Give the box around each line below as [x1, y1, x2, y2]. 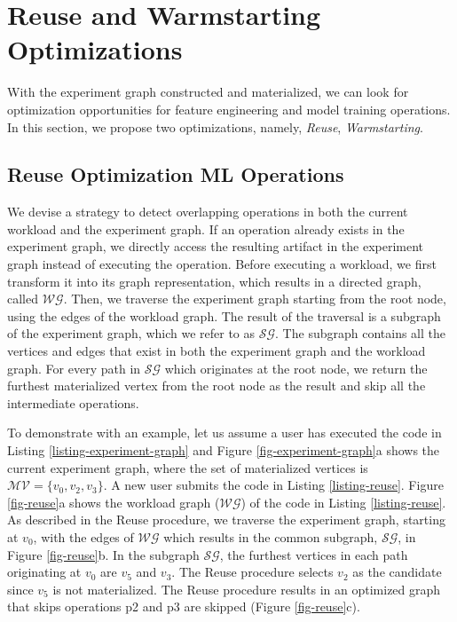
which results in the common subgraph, [163, 527, 378, 546]
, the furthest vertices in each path [219, 545, 408, 563]
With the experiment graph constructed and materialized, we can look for [7, 83, 409, 101]
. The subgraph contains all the [275, 324, 445, 342]
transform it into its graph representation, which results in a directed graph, [7, 272, 422, 290]
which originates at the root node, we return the [164, 358, 428, 377]
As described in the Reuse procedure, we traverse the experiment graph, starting [7, 510, 445, 529]
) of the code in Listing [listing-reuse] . [240, 492, 446, 511]
